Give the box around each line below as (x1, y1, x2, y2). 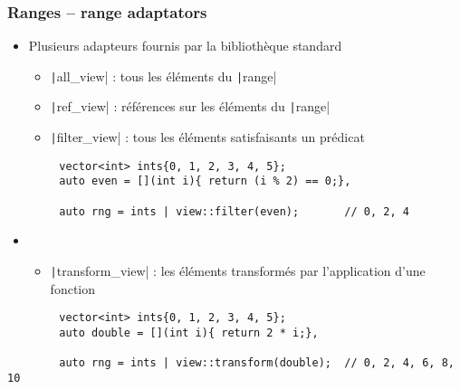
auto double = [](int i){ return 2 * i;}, (59, 326, 319, 339)
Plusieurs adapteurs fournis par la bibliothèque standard (28, 36, 342, 55)
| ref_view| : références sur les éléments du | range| (50, 97, 331, 116)
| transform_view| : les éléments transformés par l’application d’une (50, 261, 426, 280)
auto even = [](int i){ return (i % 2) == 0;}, (59, 175, 351, 188)
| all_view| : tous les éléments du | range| (50, 66, 277, 85)
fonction (50, 279, 95, 298)
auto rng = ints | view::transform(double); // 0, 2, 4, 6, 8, (59, 356, 455, 370)
